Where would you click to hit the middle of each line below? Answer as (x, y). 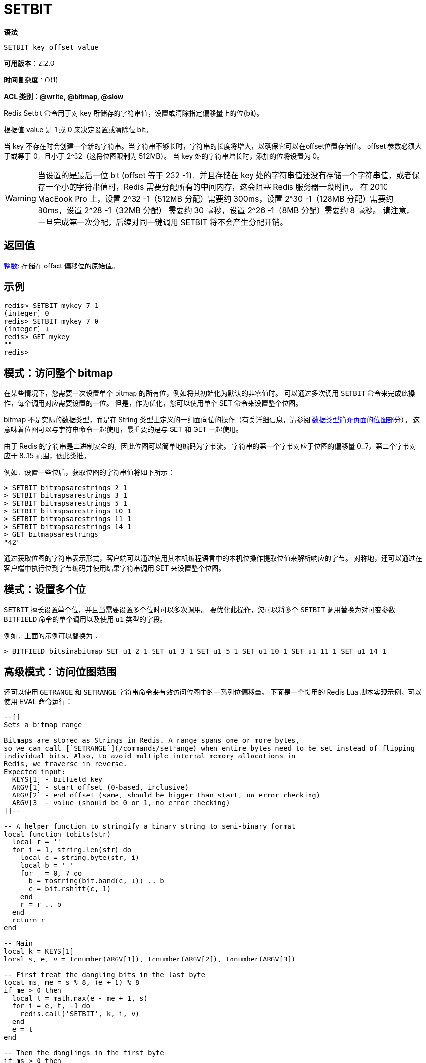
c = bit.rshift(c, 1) (70, 889)
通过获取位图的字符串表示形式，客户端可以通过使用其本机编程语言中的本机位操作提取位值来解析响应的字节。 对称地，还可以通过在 (213, 558)
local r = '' (37, 842)
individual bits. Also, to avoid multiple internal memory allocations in (150, 756)
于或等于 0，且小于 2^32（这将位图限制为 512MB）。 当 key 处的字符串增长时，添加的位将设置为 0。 (164, 156)
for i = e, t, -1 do (51, 1006)
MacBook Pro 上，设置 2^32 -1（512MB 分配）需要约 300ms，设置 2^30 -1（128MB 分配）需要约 (216, 198)
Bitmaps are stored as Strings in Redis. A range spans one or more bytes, (152, 740)
